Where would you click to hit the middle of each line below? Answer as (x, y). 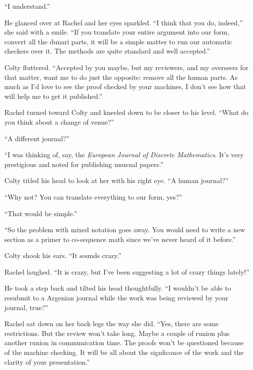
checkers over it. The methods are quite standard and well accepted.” (107, 51)
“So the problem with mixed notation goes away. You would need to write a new (125, 230)
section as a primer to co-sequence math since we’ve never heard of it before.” (120, 239)
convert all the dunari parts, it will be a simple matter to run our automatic (118, 41)
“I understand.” (27, 6)
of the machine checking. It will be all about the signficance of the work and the (124, 352)
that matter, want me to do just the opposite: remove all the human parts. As (121, 77)
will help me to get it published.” (53, 96)
